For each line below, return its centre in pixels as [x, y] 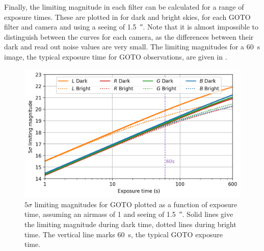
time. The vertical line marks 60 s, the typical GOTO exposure [124, 234]
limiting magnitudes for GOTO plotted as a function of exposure [136, 204]
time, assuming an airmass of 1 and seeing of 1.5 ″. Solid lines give [129, 214]
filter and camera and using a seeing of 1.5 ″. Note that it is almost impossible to [131, 27]
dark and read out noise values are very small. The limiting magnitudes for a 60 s [132, 47]
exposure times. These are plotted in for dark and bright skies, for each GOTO [127, 17]
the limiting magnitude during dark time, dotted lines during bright [130, 224]
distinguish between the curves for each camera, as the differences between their [129, 36]
